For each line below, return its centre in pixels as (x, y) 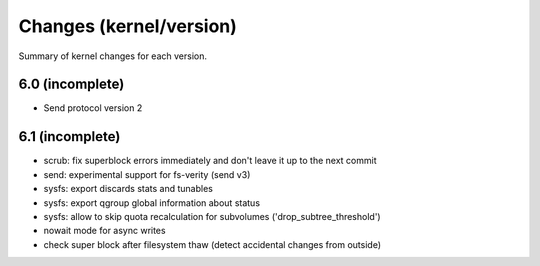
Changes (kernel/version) (127, 26)
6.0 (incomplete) (71, 84)
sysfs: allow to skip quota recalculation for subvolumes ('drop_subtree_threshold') (212, 216)
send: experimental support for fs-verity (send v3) (147, 174)
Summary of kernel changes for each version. (112, 56)
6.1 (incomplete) (69, 136)
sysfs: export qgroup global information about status (151, 202)
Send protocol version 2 (93, 108)
